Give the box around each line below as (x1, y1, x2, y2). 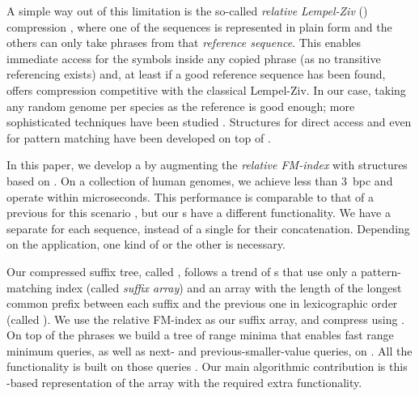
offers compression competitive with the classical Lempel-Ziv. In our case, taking (6, 81, 406, 98)
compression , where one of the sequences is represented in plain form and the (6, 18, 392, 35)
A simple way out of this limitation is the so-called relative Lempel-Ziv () (6, 2, 368, 19)
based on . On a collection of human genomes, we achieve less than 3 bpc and (6, 172, 393, 189)
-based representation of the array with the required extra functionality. (6, 374, 362, 391)
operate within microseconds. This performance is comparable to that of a (6, 188, 374, 205)
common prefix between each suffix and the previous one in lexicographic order (6, 295, 398, 312)
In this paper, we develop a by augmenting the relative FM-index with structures (6, 156, 408, 173)
